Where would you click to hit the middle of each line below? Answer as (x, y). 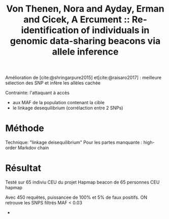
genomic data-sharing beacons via (85, 41)
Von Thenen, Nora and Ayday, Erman (85, 9)
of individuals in (115, 30)
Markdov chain (33, 148)
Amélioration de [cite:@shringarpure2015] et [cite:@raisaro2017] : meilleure (83, 78)
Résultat (23, 168)
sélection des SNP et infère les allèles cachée (53, 83)
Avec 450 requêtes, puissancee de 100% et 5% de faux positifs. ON (76, 197)
